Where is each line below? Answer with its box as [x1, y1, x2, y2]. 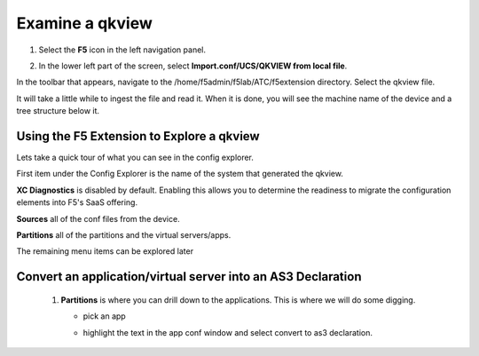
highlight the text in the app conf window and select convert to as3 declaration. [82, 327, 373, 337]
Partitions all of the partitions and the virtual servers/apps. [16, 229, 232, 240]
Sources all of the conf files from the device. [16, 213, 181, 224]
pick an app [82, 311, 126, 321]
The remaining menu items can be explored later [16, 246, 194, 257]
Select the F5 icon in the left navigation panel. [38, 44, 207, 55]
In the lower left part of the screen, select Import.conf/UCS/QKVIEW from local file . [38, 60, 348, 71]
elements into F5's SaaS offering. [16, 197, 137, 208]
